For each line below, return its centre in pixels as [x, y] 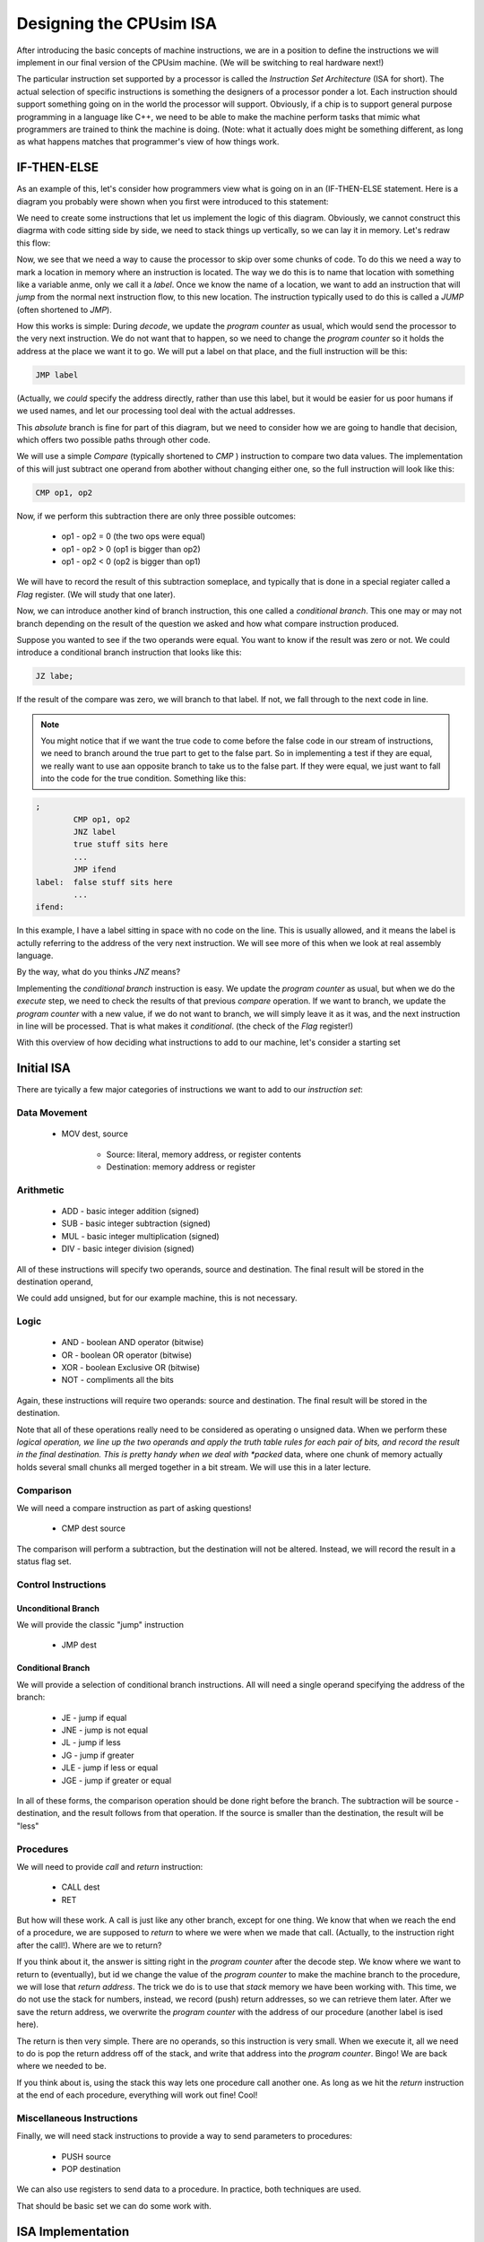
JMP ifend [95, 869]
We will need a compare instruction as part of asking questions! [134, 1508]
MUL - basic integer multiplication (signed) [140, 1236]
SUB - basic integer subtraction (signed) [136, 1223]
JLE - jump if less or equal [110, 1768]
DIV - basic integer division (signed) [128, 1249]
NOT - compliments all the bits [117, 1380]
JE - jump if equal [94, 1717]
